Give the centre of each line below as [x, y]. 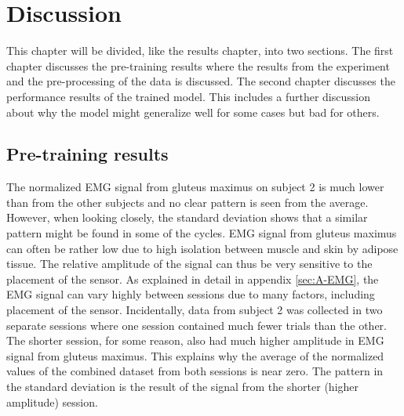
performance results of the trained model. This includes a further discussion [188, 96]
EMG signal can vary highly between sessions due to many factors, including [191, 294]
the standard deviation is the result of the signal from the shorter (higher [183, 387]
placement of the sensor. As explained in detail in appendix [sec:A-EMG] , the [193, 279]
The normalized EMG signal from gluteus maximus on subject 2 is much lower [195, 187]
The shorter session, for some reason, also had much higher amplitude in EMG [195, 340]
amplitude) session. [52, 402]
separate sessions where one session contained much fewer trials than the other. [197, 325]
